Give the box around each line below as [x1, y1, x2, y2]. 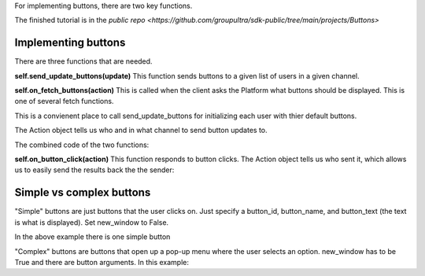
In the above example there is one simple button [14, 232, 171, 241]
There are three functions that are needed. [14, 57, 153, 66]
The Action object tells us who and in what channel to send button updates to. [14, 126, 268, 135]
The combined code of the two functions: [14, 140, 150, 149]
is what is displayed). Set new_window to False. [14, 217, 169, 227]
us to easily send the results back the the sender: [14, 165, 175, 175]
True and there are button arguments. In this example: [14, 257, 189, 267]
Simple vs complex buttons [14, 186, 151, 200]
